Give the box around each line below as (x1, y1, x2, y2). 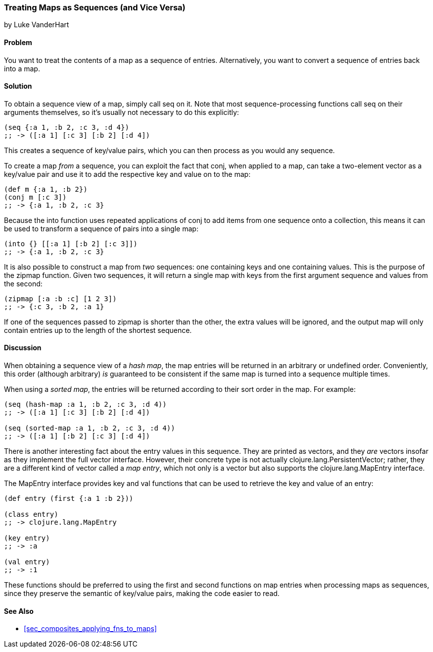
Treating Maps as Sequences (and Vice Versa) (4, 2, 186, 12)
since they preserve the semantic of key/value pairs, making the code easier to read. (4, 589, 280, 598)
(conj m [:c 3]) (4, 193, 67, 201)
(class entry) (4, 510, 58, 519)
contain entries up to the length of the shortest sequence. (4, 326, 192, 334)
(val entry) (4, 558, 50, 566)
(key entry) (4, 534, 50, 543)
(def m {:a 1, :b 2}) (4, 185, 88, 193)
